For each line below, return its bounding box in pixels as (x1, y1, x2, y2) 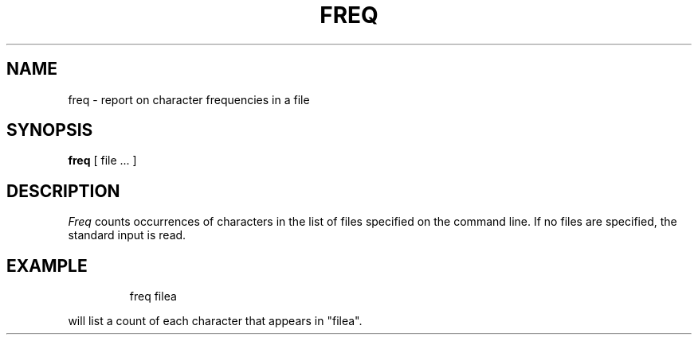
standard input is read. (68, 228, 186, 242)
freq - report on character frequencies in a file (68, 92, 310, 107)
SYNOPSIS (6, 120, 93, 141)
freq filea (129, 289, 177, 304)
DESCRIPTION (6, 180, 120, 201)
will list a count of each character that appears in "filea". (68, 314, 363, 328)
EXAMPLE (6, 255, 88, 276)
